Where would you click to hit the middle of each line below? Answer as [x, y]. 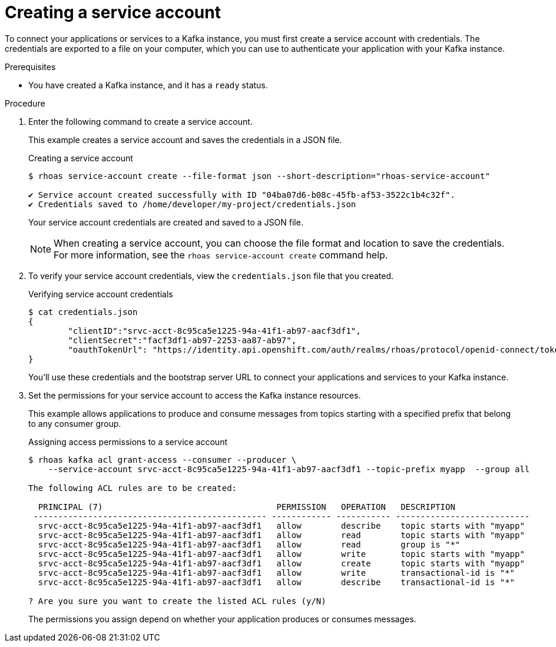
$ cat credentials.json [83, 312]
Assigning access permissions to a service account [128, 442]
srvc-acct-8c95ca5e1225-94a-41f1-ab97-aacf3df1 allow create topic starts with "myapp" [281, 563]
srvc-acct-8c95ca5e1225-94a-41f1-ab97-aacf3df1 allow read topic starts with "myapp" [281, 535]
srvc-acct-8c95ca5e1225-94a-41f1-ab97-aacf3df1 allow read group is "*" [249, 544]
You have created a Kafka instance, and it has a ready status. [148, 85]
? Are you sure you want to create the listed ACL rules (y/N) [177, 601]
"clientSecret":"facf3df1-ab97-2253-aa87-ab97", [182, 340]
